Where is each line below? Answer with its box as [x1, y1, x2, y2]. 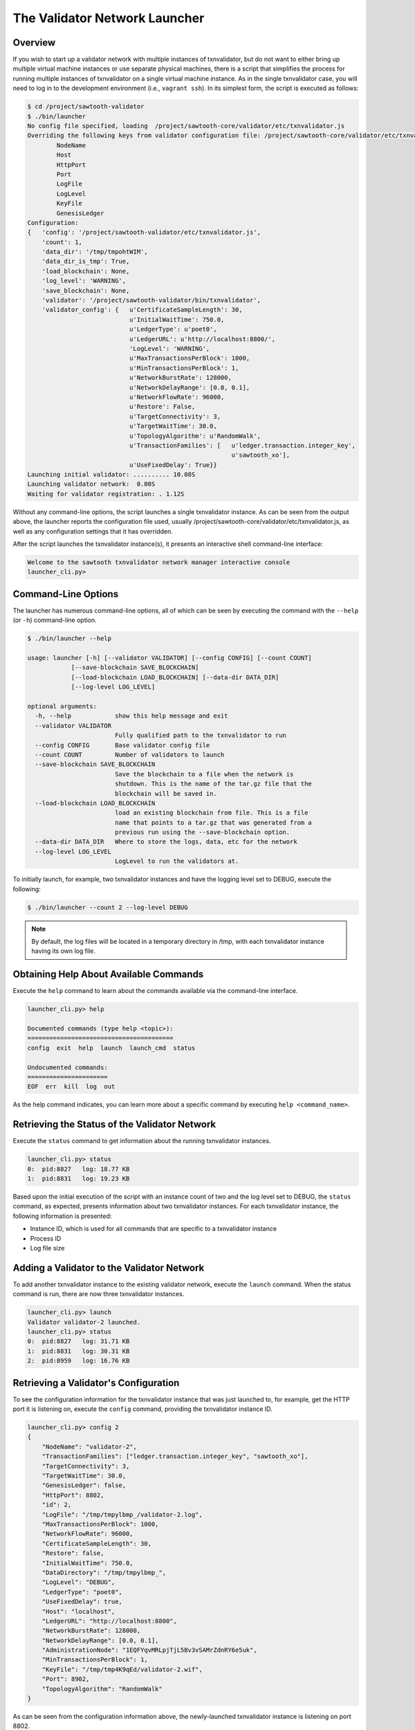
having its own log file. [31, 947, 96, 955]
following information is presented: [12, 1212, 112, 1220]
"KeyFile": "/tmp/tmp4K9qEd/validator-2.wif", [41, 1665, 203, 1673]
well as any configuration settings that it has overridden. [12, 527, 173, 536]
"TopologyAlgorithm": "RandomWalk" [41, 1685, 163, 1693]
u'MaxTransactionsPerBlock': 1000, [129, 354, 250, 363]
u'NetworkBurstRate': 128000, [129, 374, 232, 382]
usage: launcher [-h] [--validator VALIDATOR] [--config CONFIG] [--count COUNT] [27, 654, 313, 662]
